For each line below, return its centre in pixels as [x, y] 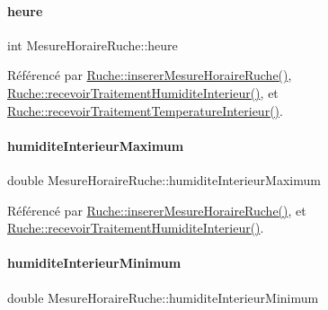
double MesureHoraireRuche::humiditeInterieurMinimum [163, 297]
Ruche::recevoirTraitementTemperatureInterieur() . [145, 110]
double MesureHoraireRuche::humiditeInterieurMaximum [164, 179]
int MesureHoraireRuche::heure [93, 44]
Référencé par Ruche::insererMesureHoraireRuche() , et [157, 210]
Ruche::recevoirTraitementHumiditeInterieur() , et [143, 92]
